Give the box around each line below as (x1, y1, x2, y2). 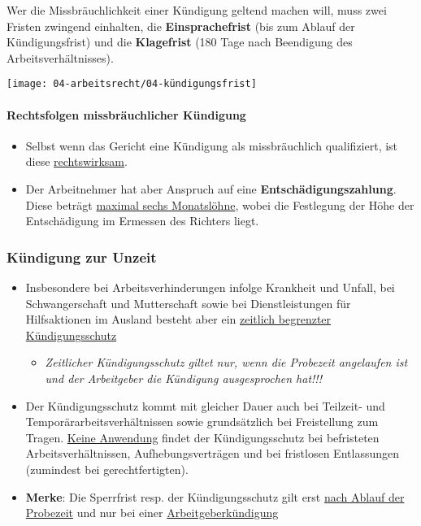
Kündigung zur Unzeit (7, 246, 157, 267)
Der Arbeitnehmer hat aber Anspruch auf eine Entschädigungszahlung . (25, 180, 397, 198)
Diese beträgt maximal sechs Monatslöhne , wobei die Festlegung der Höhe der (25, 196, 414, 213)
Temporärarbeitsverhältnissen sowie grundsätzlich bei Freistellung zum (25, 413, 379, 430)
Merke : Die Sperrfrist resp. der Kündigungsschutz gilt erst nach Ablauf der (25, 488, 405, 505)
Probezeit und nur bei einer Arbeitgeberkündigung (25, 504, 279, 521)
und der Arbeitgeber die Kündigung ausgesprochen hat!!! (45, 369, 322, 386)
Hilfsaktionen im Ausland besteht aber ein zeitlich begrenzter (25, 311, 332, 328)
